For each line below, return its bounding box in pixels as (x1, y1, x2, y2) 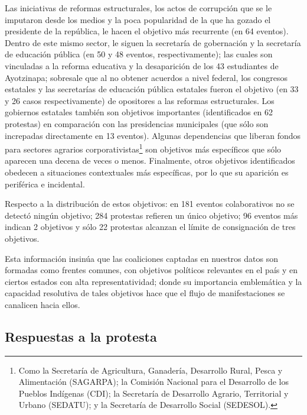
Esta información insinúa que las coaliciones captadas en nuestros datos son (5, 252, 278, 264)
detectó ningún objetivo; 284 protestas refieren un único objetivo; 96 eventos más (5, 209, 298, 221)
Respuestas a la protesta (5, 327, 157, 345)
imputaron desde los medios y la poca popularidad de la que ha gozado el (5, 13, 271, 25)
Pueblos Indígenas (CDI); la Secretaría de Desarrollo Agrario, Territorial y (18, 387, 289, 399)
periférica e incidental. (5, 177, 85, 190)
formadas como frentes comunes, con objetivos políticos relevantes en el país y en (5, 264, 298, 276)
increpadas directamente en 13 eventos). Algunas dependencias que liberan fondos (5, 129, 301, 141)
